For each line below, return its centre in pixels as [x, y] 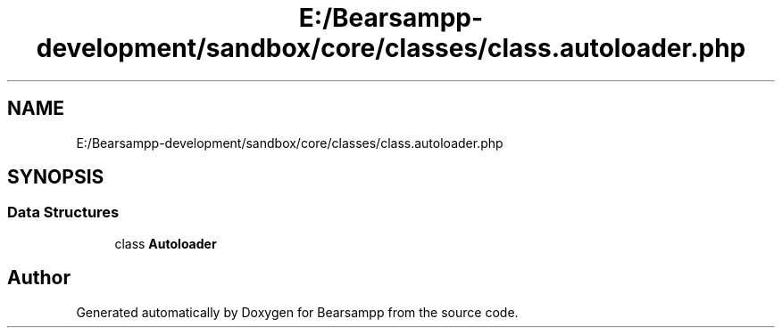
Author [39, 278]
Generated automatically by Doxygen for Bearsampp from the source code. [297, 312]
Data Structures [63, 212]
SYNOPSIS [56, 177]
